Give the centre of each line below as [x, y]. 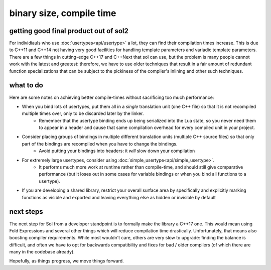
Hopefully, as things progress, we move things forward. [66, 261]
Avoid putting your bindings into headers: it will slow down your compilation [117, 151]
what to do [26, 85]
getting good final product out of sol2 [69, 31]
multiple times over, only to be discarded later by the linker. [83, 113]
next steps [26, 212]
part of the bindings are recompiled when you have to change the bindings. [100, 144]
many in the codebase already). [42, 252]
